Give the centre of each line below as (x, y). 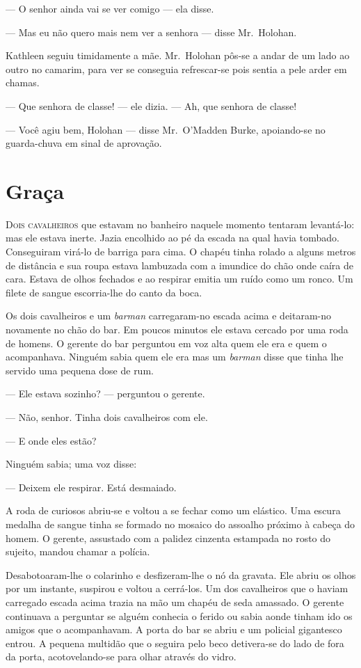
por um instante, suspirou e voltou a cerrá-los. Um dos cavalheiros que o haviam (177, 588)
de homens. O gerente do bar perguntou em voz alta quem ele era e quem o (166, 343)
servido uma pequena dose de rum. (80, 370)
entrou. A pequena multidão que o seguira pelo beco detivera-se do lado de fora (175, 643)
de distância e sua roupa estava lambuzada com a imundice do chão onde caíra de (179, 265)
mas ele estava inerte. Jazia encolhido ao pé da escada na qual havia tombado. (173, 238)
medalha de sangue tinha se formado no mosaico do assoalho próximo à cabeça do (180, 524)
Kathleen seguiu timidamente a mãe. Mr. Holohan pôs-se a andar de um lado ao (178, 55)
